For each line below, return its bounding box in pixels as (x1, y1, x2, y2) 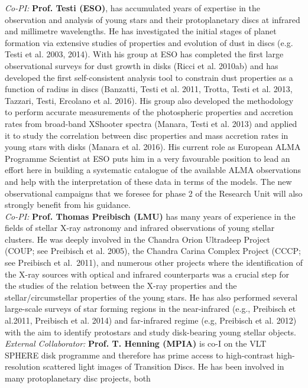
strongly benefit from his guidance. (5, 198, 131, 211)
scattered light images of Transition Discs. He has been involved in (43, 360, 284, 373)
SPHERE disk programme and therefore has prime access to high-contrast (5, 348, 274, 361)
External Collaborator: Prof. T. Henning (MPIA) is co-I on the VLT (5, 337, 267, 350)
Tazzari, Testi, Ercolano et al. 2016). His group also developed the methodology (5, 94, 294, 106)
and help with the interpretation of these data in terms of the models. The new (5, 175, 292, 187)
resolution (5, 360, 41, 373)
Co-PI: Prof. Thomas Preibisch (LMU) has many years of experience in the (5, 210, 296, 222)
